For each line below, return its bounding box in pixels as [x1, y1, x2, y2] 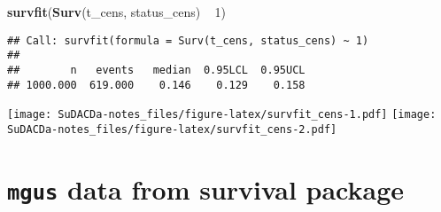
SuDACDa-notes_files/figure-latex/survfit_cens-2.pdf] [7, 122, 337, 136]
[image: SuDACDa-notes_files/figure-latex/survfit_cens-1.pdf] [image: [7, 108, 437, 122]
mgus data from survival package [7, 170, 405, 207]
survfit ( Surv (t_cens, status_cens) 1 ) [7, 3, 226, 20]
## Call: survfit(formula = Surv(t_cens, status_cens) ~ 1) [7, 34, 369, 47]
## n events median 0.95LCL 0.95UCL [7, 63, 306, 76]
